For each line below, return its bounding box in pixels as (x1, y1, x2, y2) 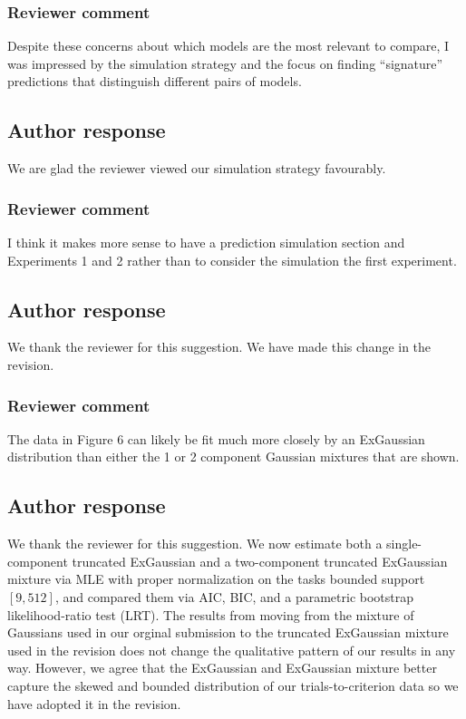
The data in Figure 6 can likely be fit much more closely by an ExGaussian (7, 429, 425, 448)
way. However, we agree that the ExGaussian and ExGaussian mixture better (7, 658, 437, 677)
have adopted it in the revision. (7, 694, 181, 713)
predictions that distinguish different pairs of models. (7, 72, 302, 91)
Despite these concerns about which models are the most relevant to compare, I (7, 36, 450, 55)
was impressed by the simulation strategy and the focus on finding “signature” (7, 53, 443, 73)
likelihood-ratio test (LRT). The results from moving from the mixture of (7, 605, 414, 624)
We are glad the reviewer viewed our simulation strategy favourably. (7, 159, 386, 178)
